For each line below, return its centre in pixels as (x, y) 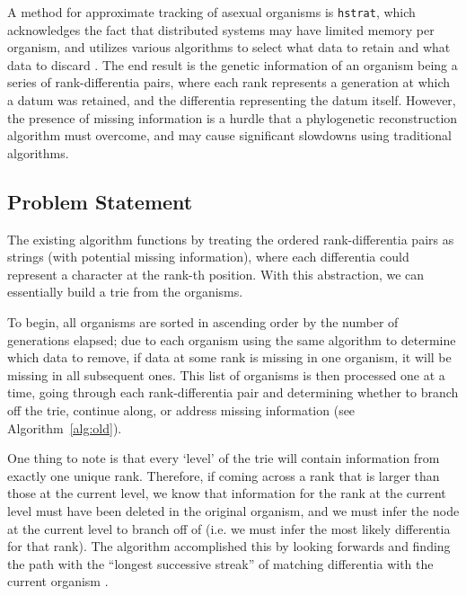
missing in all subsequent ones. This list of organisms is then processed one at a (226, 374)
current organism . (58, 581)
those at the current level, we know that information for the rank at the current (227, 493)
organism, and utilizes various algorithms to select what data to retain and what (229, 47)
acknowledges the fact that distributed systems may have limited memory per (221, 29)
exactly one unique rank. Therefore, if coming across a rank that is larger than (224, 475)
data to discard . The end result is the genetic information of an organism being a (233, 64)
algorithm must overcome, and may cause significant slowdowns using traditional (229, 135)
